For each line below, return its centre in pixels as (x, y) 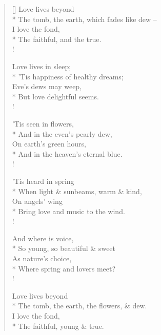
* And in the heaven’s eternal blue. (67, 153)
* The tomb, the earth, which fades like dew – (84, 19)
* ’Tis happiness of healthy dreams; (68, 76)
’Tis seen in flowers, (43, 123)
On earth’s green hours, (49, 144)
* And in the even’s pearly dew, (62, 133)
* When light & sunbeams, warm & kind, (77, 191)
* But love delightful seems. (55, 96)
